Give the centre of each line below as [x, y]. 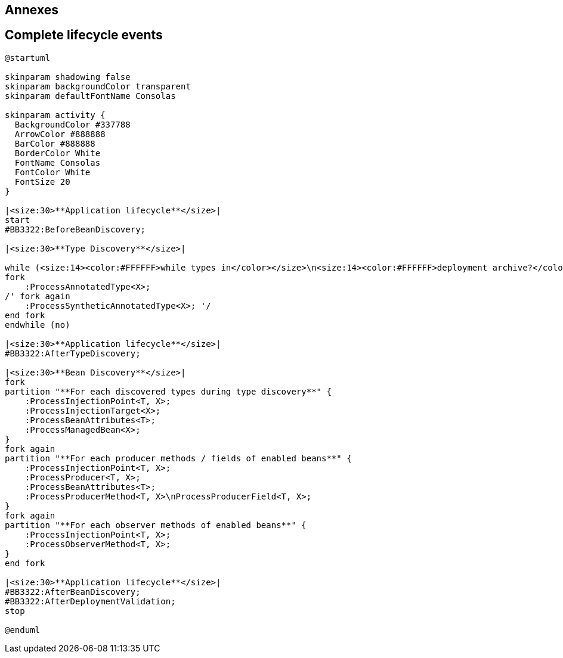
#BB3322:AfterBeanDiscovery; [73, 592]
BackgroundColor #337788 [72, 124]
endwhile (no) [38, 325]
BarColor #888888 [55, 143]
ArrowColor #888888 [60, 134]
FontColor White [52, 172]
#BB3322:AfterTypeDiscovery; [73, 353]
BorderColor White [58, 153]
